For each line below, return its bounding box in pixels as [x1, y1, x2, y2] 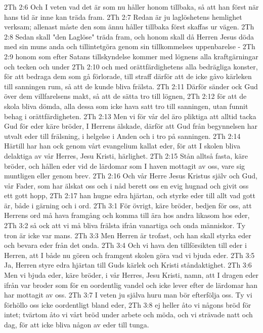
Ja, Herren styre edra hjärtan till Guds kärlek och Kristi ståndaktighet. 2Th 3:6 [4, 260, 252, 270]
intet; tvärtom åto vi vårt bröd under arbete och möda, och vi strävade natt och [4, 309, 253, 320]
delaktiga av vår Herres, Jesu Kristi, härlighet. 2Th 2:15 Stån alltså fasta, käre [4, 150, 248, 161]
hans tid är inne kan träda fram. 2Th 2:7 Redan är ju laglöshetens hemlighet [4, 11, 242, 22]
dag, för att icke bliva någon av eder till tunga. [4, 319, 149, 329]
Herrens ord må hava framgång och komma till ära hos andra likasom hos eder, [4, 210, 250, 220]
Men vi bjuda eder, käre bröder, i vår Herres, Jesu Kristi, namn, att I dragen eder [4, 270, 258, 280]
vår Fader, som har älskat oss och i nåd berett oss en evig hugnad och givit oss [4, 180, 249, 191]
